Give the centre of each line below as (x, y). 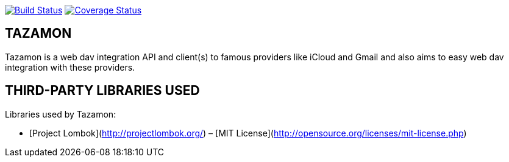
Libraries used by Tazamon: (61, 114)
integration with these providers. (70, 67)
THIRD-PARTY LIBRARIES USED (102, 91)
